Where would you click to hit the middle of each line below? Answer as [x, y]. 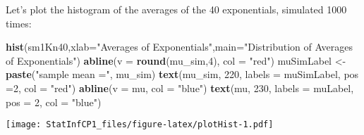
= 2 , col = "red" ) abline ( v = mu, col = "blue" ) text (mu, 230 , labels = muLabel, [180, 88]
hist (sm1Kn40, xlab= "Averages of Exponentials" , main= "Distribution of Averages [179, 47]
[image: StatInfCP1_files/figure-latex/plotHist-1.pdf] [140, 125]
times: [19, 23]
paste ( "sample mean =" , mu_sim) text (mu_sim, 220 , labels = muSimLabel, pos [182, 74]
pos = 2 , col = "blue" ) [54, 102]
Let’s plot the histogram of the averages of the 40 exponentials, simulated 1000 [176, 9]
